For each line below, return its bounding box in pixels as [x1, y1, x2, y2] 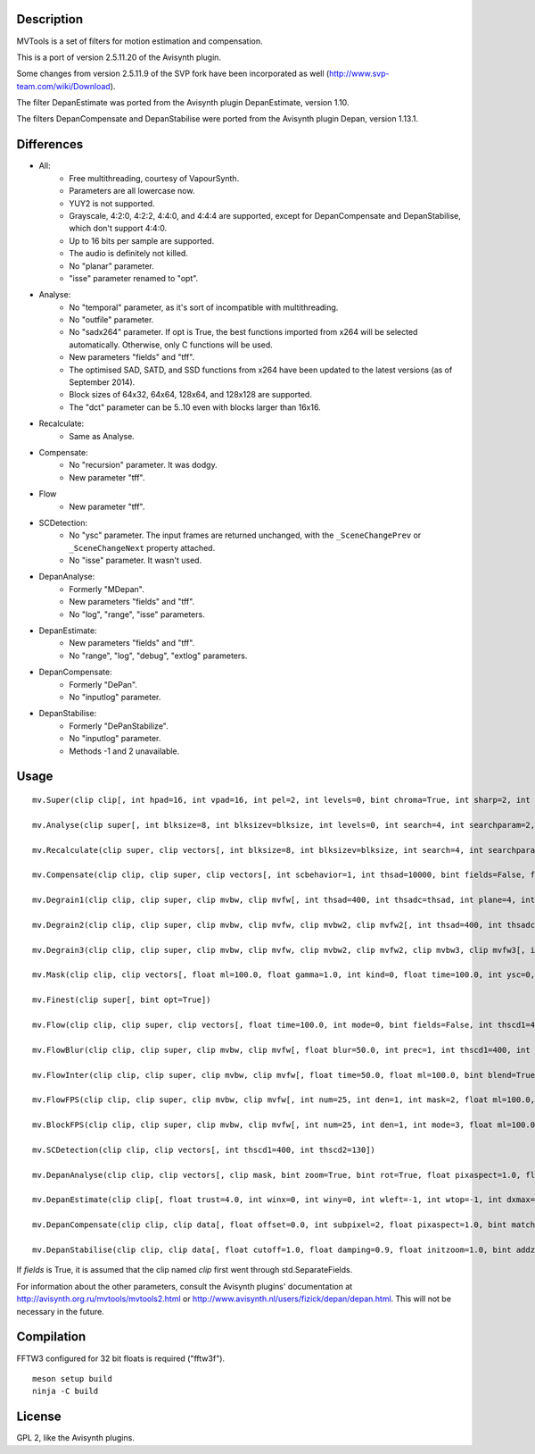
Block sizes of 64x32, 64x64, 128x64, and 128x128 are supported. [69, 389, 312, 400]
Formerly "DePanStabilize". [69, 720, 169, 731]
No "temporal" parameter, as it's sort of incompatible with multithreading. [69, 302, 339, 313]
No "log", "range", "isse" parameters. [69, 608, 205, 620]
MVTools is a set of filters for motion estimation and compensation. [16, 36, 263, 46]
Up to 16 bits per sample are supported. [69, 235, 215, 246]
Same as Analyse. [69, 430, 136, 441]
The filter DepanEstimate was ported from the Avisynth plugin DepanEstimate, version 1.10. [16, 97, 350, 108]
